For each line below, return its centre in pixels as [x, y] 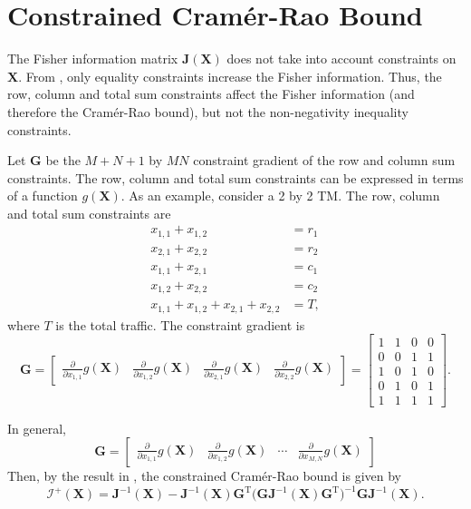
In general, [37, 428]
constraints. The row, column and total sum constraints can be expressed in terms [235, 177]
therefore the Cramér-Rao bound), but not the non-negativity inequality [208, 111]
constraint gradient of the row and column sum [324, 160]
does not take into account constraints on [341, 59]
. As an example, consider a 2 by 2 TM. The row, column [280, 196]
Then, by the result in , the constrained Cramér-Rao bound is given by [204, 476]
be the [63, 160]
